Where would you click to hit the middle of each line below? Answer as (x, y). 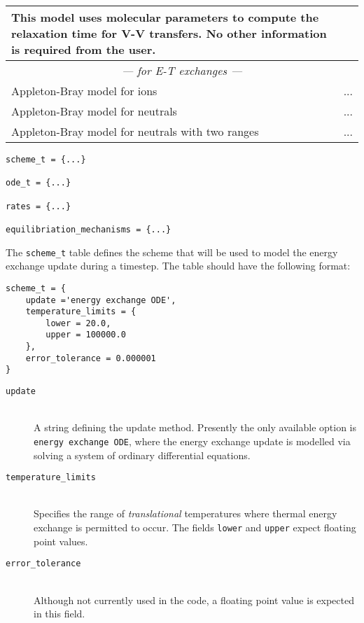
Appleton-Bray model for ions (84, 91)
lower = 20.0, (78, 323)
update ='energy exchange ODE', (101, 300)
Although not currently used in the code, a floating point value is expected (194, 600)
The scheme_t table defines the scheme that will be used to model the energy (172, 252)
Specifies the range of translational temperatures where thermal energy (185, 513)
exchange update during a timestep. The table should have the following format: (178, 266)
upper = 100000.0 (86, 335)
